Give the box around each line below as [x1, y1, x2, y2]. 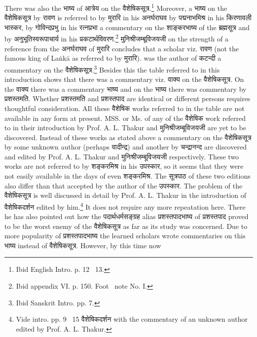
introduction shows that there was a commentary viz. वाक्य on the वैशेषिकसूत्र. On [4, 74, 244, 84]
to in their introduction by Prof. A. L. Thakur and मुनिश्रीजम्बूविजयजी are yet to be [4, 122, 246, 133]
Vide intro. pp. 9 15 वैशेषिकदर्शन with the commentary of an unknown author [16, 314, 248, 324]
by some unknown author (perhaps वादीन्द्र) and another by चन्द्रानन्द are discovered [4, 142, 247, 152]
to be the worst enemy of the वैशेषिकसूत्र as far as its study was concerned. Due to [4, 221, 248, 231]
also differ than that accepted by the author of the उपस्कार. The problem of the [4, 180, 243, 190]
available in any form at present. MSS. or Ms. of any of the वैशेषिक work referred [4, 112, 246, 123]
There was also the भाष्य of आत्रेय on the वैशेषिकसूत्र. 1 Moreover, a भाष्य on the [4, 1, 227, 13]
